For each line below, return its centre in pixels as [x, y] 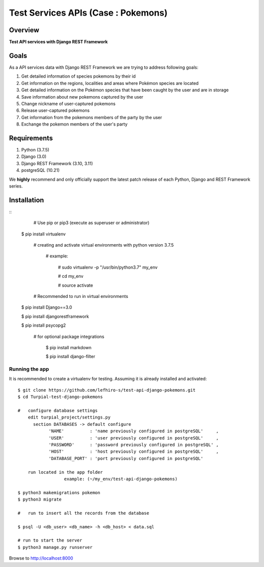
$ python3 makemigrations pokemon [59, 493]
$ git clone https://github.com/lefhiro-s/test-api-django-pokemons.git [107, 390]
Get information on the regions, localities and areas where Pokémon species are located [110, 83]
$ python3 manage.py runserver [55, 547]
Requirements [31, 138]
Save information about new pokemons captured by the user [82, 97]
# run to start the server [50, 540]
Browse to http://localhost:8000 [41, 558]
